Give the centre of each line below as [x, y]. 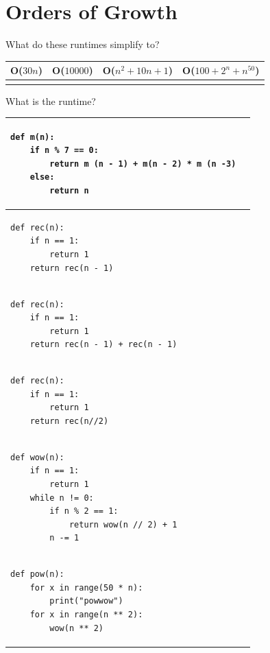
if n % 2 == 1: [84, 511]
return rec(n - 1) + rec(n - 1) [103, 345]
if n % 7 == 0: [64, 151]
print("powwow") [86, 601]
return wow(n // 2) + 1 [123, 524]
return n [69, 191]
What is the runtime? [51, 100]
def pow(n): [37, 574]
